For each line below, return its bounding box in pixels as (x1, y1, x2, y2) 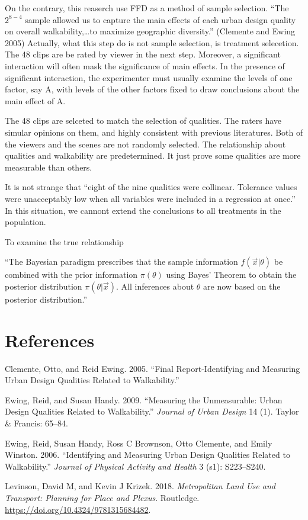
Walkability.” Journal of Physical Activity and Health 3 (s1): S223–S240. (5, 460, 266, 472)
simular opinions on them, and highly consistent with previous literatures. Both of (5, 126, 303, 138)
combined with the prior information (5, 268, 138, 281)
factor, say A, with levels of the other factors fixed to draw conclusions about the (5, 83, 300, 95)
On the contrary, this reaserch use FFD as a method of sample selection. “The (5, 2, 289, 14)
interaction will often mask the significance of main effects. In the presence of (5, 59, 285, 72)
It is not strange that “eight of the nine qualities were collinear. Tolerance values (5, 181, 297, 193)
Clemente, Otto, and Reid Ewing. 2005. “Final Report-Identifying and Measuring (5, 362, 300, 374)
